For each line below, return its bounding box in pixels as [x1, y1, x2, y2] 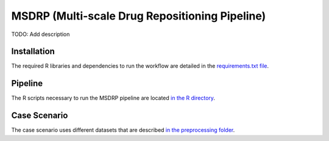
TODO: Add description [11, 31, 70, 38]
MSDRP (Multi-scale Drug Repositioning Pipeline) [11, 9, 266, 23]
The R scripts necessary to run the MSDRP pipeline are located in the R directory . [11, 95, 216, 102]
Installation [11, 46, 55, 57]
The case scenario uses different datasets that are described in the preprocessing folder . [11, 126, 235, 134]
